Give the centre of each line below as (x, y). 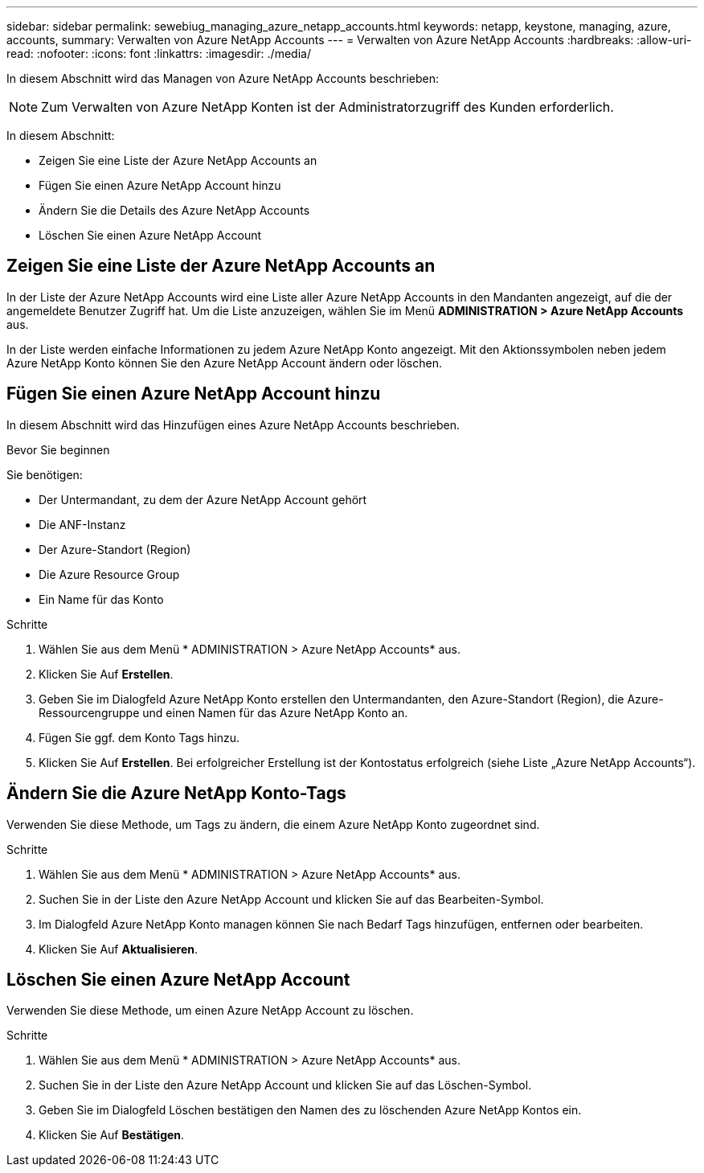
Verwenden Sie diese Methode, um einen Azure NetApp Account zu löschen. (210, 1011)
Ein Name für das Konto (101, 599)
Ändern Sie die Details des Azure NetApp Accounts (174, 210)
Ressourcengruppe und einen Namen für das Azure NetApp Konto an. (223, 712)
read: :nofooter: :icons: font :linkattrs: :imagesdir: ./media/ (159, 53)
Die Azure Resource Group (109, 574)
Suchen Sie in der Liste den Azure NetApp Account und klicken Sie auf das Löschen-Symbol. (285, 1085)
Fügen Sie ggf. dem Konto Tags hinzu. (139, 737)
